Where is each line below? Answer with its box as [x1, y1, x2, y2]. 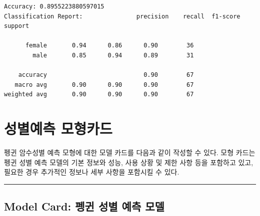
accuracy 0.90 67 [18, 71, 194, 79]
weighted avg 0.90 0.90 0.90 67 [4, 91, 194, 98]
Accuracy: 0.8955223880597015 [4, 3, 104, 10]
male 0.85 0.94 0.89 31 [32, 51, 194, 59]
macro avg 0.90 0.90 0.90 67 [14, 81, 194, 88]
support [4, 22, 29, 30]
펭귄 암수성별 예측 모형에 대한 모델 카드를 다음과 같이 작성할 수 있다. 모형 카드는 [4, 147, 255, 158]
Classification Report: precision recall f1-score [4, 12, 240, 20]
